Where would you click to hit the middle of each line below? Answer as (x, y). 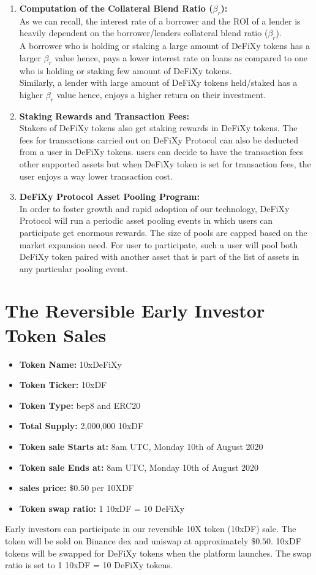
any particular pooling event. (73, 268)
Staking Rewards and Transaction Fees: (104, 116)
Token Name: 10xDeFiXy (71, 364)
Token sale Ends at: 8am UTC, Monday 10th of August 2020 (139, 467)
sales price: (43, 488)
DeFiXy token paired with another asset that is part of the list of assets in (159, 257)
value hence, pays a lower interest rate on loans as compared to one (181, 57)
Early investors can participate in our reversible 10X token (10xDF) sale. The (151, 529)
